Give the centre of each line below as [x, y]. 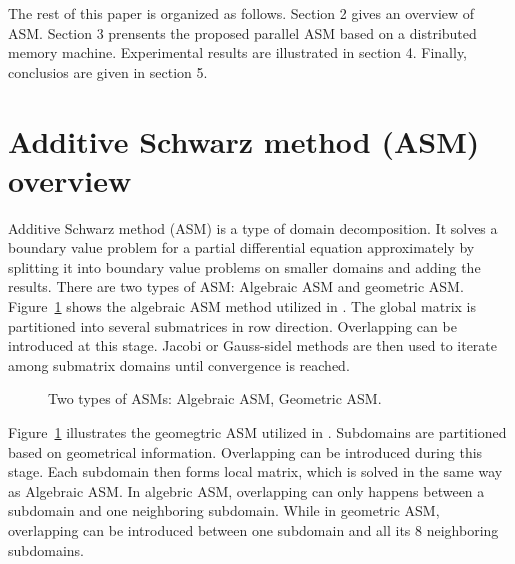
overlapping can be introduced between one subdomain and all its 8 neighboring [253, 530]
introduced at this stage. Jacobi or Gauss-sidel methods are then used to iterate [253, 345]
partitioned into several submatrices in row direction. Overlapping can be [232, 325]
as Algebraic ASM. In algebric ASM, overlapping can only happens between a [246, 490]
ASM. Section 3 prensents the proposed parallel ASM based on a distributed [242, 32]
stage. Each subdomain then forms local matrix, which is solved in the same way [255, 471]
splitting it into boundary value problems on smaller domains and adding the [244, 266]
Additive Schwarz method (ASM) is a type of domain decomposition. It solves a [253, 227]
